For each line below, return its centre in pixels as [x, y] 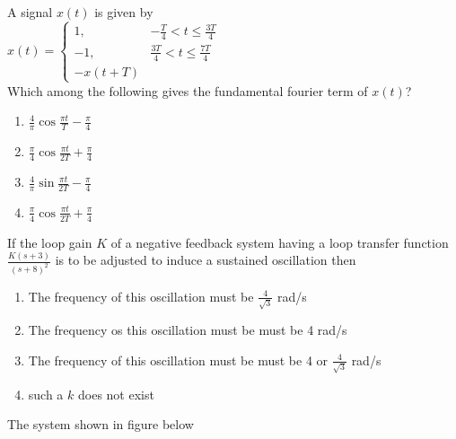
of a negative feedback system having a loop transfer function [280, 242]
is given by [124, 12]
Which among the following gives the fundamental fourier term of [188, 90]
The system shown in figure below [101, 424]
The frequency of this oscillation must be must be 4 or [178, 360]
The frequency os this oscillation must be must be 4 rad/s [188, 330]
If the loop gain [50, 242]
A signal [30, 12]
